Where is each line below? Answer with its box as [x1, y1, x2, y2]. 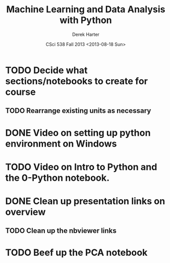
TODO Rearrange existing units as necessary [5, 106, 152, 115]
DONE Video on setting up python [5, 127, 151, 138]
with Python [59, 14, 112, 26]
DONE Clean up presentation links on [5, 195, 165, 207]
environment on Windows [5, 138, 117, 149]
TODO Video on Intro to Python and [5, 161, 157, 173]
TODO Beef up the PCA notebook [5, 247, 148, 258]
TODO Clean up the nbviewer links [5, 226, 117, 235]
